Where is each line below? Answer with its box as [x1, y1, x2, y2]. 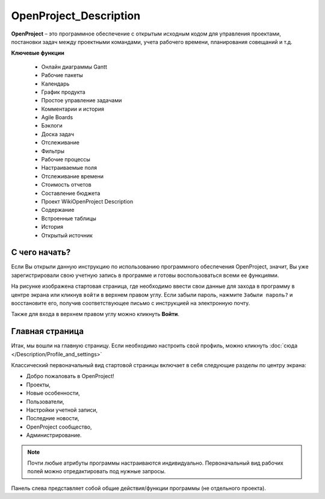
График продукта [41, 88, 85, 96]
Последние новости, [26, 415, 79, 422]
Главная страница [11, 326, 84, 336]
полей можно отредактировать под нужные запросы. [27, 468, 166, 475]
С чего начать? [11, 247, 71, 258]
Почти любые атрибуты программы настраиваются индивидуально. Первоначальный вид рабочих [27, 459, 284, 466]
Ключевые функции [11, 49, 64, 57]
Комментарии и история [41, 105, 105, 113]
